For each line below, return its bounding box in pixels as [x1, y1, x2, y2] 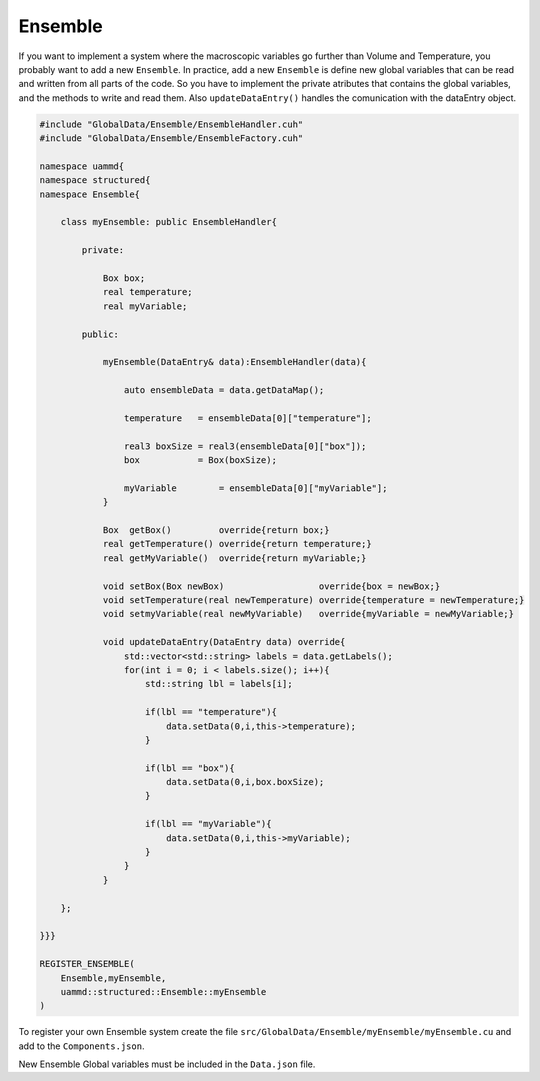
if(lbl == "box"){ [145, 762, 235, 774]
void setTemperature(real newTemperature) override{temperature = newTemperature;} [102, 594, 525, 605]
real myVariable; [102, 300, 188, 312]
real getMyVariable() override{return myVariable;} [102, 552, 367, 564]
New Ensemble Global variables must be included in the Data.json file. [18, 1058, 316, 1070]
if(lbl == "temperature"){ [145, 706, 277, 718]
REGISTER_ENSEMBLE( [39, 958, 135, 970]
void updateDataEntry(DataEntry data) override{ [102, 636, 346, 648]
